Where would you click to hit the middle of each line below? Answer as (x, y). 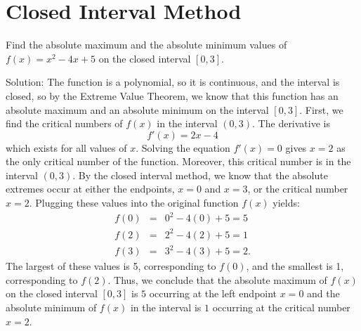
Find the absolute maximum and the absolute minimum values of (146, 45)
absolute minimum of (51, 307)
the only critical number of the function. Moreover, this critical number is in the (178, 161)
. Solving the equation (183, 147)
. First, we (321, 109)
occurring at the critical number (281, 307)
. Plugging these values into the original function (134, 203)
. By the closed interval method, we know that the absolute (200, 175)
